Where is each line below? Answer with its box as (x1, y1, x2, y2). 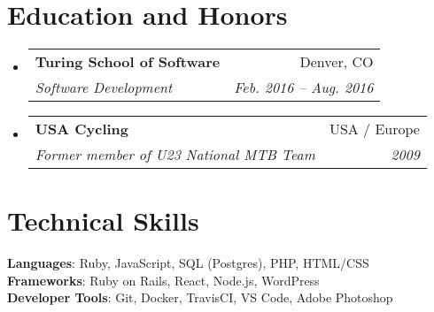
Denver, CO (299, 51, 374, 72)
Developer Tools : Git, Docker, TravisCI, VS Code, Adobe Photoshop (7, 288, 393, 307)
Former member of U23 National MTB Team (35, 144, 315, 165)
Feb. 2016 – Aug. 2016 (234, 77, 374, 98)
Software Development (35, 77, 173, 98)
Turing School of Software (35, 51, 221, 72)
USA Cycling (35, 118, 129, 140)
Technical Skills (7, 202, 199, 239)
